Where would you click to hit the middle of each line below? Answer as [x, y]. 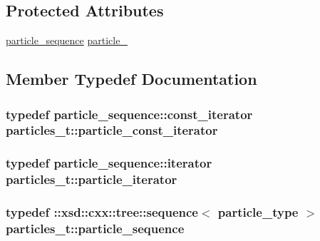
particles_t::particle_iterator [92, 179]
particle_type [258, 212]
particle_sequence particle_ [67, 40]
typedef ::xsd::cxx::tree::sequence [102, 212]
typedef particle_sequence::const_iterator [129, 114]
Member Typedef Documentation [131, 79]
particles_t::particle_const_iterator [112, 130]
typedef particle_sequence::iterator [109, 163]
